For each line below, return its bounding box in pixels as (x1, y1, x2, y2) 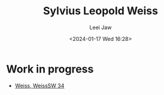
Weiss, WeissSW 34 (14, 82, 65, 89)
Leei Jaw (89, 24, 112, 31)
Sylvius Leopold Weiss (42, 4, 159, 18)
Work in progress (6, 62, 94, 75)
